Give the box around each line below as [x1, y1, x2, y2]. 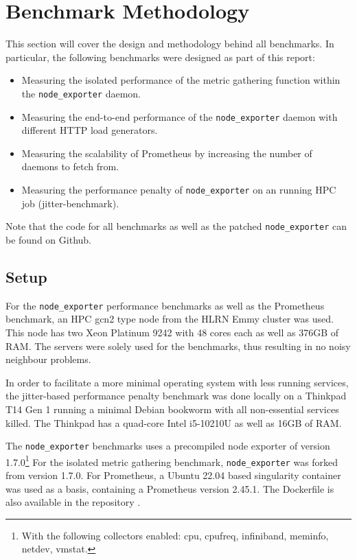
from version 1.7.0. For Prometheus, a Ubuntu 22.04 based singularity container [5, 468, 341, 482]
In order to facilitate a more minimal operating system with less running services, [5, 375, 349, 389]
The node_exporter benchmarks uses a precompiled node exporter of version [5, 439, 330, 453]
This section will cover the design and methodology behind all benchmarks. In [5, 36, 334, 51]
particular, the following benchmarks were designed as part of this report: [5, 49, 315, 64]
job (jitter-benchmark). [21, 196, 119, 210]
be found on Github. [5, 232, 91, 246]
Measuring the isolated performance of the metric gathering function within [21, 73, 341, 87]
